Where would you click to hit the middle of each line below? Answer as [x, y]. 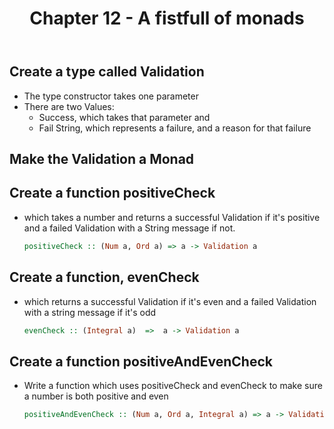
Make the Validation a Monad [102, 159]
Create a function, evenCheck [104, 277]
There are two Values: [69, 106]
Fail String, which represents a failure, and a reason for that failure [175, 128]
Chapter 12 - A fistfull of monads [167, 18]
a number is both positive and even [96, 396]
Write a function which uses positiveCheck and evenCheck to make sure [173, 386]
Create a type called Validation [107, 72]
